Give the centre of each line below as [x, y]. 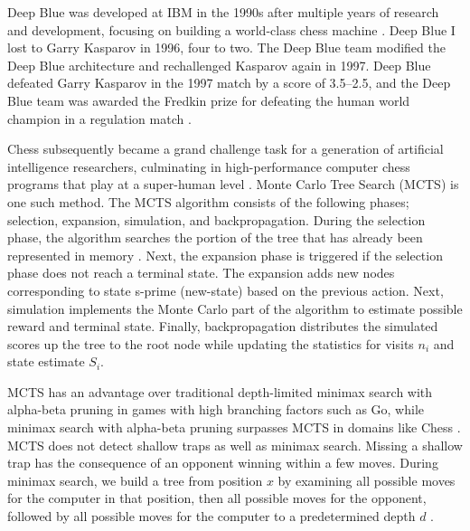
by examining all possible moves [367, 480]
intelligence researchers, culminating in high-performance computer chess [209, 166]
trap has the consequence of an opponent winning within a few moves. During [223, 463]
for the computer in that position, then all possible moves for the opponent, [217, 498]
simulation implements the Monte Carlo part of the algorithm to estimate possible [235, 308]
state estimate [46, 361]
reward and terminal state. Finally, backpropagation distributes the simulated [223, 326]
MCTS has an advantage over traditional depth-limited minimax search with [220, 391]
